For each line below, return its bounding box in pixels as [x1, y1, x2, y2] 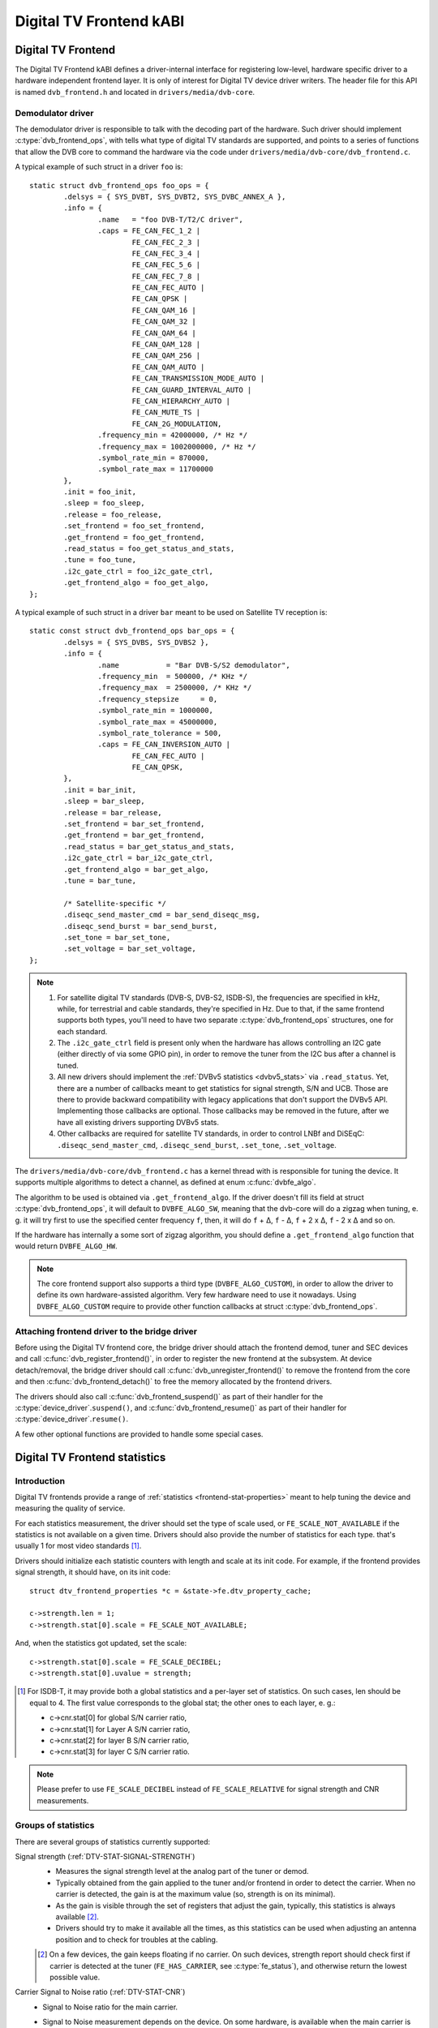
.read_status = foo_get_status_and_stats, [63, 544, 235, 553]
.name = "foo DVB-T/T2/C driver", [97, 215, 243, 224]
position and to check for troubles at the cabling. [55, 1935, 218, 1944]
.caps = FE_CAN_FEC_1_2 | [97, 226, 201, 235]
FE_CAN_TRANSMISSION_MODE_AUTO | [131, 374, 265, 383]
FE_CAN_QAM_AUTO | [131, 362, 205, 372]
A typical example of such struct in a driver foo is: [15, 162, 183, 172]
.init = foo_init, [63, 488, 137, 496]
